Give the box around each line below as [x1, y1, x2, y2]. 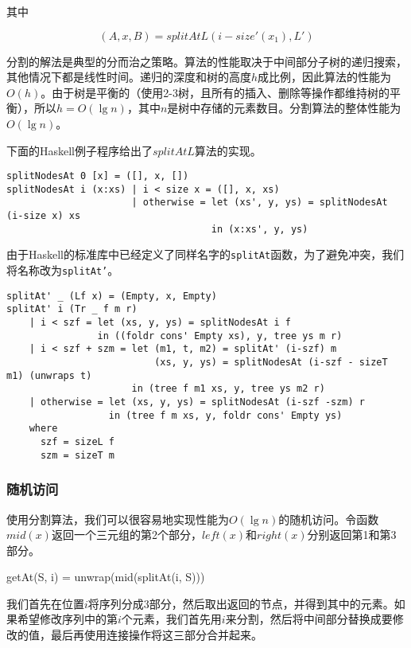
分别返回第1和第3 [307, 526, 397, 543]
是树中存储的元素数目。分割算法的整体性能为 [167, 100, 401, 116]
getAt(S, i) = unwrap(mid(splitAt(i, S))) [6, 568, 205, 585]
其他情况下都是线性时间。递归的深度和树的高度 [6, 68, 251, 85]
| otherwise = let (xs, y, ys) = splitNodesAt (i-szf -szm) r [29, 396, 366, 408]
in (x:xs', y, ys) [211, 223, 308, 235]
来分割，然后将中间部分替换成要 [225, 611, 393, 627]
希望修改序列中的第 [17, 611, 118, 627]
